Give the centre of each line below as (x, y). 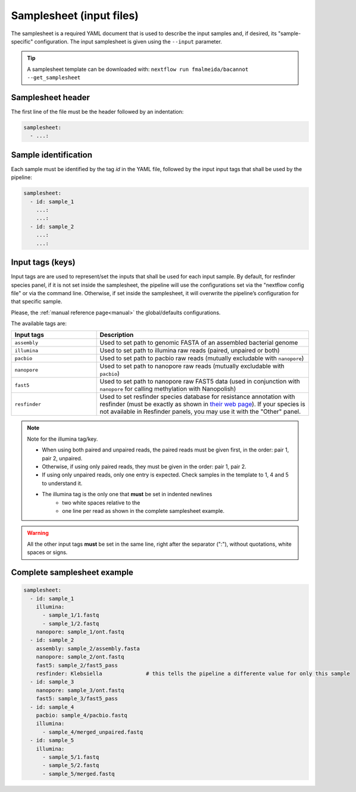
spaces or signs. (47, 552)
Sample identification (51, 155)
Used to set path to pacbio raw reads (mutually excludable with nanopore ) (202, 358)
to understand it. (62, 483)
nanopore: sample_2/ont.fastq (80, 657)
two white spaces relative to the (101, 502)
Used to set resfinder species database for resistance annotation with (197, 397)
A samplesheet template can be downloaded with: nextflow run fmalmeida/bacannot (138, 69)
